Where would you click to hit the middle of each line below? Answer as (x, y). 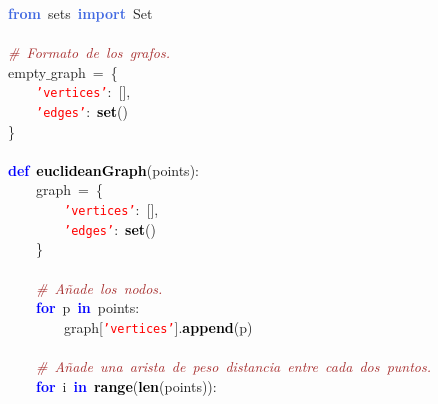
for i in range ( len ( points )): (126, 385)
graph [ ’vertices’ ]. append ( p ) (158, 326)
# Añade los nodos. (99, 287)
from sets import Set (80, 13)
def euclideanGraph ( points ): (103, 169)
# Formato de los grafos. (89, 52)
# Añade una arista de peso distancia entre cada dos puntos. (233, 366)
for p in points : (88, 307)
